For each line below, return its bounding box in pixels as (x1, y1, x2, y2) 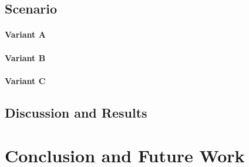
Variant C (5, 74, 46, 86)
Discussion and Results (5, 103, 147, 121)
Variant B (5, 51, 46, 64)
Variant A (5, 28, 46, 41)
